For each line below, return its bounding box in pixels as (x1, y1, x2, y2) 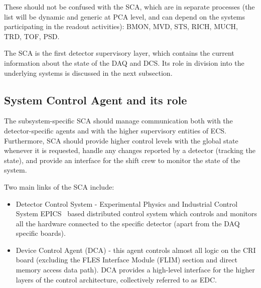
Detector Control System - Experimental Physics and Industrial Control (16, 198, 238, 209)
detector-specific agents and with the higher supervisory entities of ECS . (4, 125, 226, 135)
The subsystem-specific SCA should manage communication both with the (4, 115, 233, 126)
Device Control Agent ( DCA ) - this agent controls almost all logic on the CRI (16, 244, 256, 255)
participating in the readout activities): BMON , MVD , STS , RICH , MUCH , (4, 21, 238, 32)
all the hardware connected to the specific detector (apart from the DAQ (16, 218, 240, 228)
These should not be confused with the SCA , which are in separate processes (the (4, 2, 255, 12)
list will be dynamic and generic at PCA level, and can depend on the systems (4, 11, 245, 22)
